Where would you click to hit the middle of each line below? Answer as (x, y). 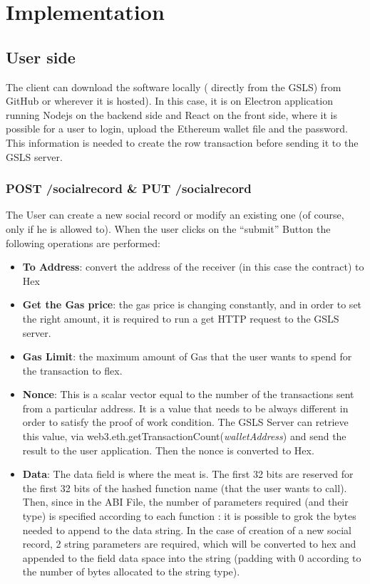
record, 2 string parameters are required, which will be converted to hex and (189, 544)
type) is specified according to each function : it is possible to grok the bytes (189, 516)
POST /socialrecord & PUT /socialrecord (129, 188)
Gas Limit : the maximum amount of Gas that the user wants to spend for (187, 356)
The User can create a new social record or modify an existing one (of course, (175, 215)
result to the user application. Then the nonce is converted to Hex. (168, 450)
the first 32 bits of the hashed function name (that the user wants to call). (185, 487)
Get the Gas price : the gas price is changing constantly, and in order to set (192, 304)
